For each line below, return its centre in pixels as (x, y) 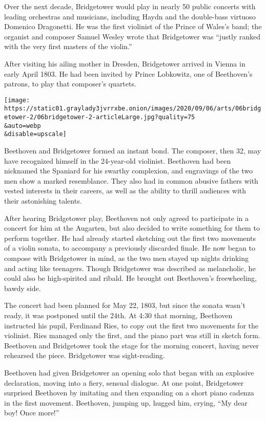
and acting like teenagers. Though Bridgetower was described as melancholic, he (130, 268)
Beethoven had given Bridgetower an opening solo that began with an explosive (129, 372)
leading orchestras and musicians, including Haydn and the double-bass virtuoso (130, 16)
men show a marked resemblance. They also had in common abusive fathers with (131, 180)
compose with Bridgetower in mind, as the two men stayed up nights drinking (126, 258)
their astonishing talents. (43, 201)
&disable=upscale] (35, 134)
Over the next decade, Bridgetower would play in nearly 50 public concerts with (130, 6)
